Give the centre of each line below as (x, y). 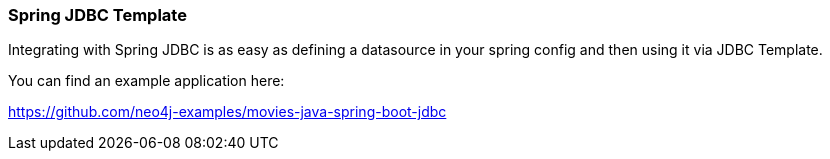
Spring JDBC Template (97, 15)
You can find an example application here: (146, 81)
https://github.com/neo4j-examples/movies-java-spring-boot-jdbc (227, 112)
